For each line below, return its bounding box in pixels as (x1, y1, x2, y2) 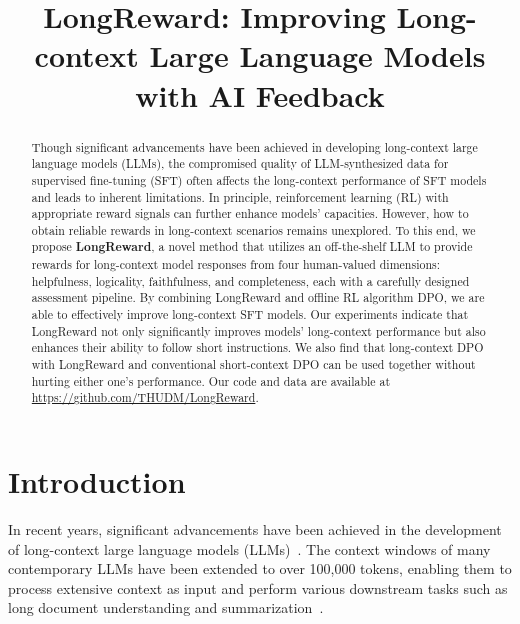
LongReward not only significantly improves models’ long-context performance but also (31, 322, 486, 339)
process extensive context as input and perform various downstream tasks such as (8, 577, 508, 598)
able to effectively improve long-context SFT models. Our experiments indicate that (31, 306, 469, 323)
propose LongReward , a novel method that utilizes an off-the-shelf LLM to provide (31, 238, 473, 256)
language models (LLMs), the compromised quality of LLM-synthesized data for (31, 155, 449, 172)
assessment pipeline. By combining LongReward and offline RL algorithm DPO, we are (31, 289, 485, 306)
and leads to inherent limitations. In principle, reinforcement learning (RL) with (31, 188, 449, 205)
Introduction (8, 461, 186, 502)
